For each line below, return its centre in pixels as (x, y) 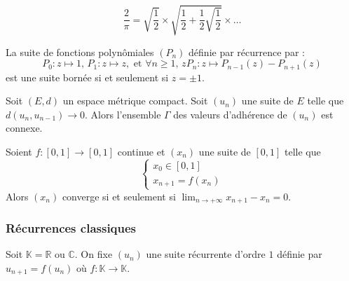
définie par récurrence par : (247, 52)
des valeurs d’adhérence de (230, 114)
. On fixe (94, 254)
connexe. (24, 128)
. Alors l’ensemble (123, 114)
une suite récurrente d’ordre (206, 254)
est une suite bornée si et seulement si (87, 77)
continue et (141, 151)
